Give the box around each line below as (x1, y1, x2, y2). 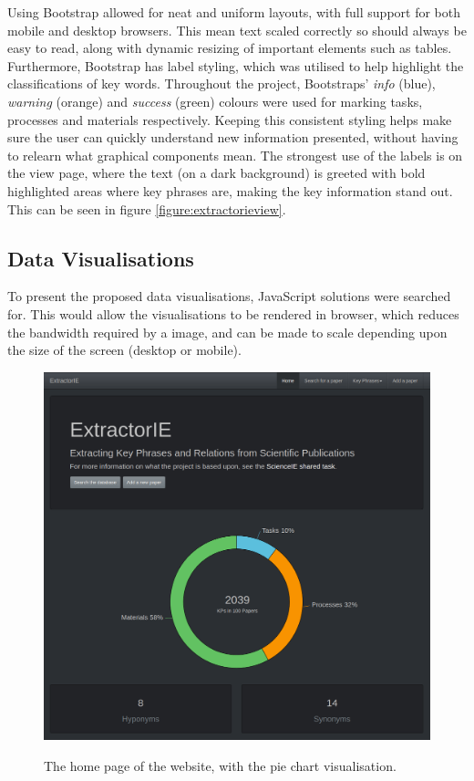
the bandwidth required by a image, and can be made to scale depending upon (7, 322, 448, 341)
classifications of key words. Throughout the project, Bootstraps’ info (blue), (7, 74, 436, 93)
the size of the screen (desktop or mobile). (7, 340, 242, 359)
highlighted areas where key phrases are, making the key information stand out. (7, 181, 453, 200)
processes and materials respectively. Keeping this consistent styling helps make (7, 109, 452, 129)
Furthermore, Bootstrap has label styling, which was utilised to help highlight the (7, 56, 464, 75)
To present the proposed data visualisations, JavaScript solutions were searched (7, 286, 451, 306)
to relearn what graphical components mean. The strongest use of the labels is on (7, 145, 463, 164)
